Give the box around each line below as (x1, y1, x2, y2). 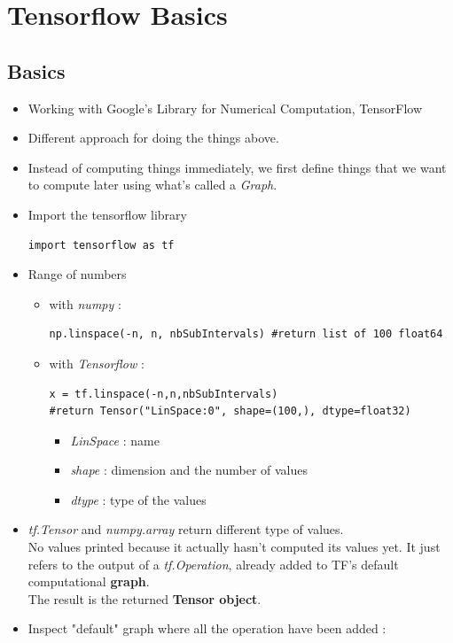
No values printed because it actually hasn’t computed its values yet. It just (27, 538, 441, 556)
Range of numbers (27, 265, 127, 283)
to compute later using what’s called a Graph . (27, 175, 277, 194)
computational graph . (27, 572, 150, 591)
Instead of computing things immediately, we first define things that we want (27, 158, 447, 176)
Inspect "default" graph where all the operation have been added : (27, 619, 387, 638)
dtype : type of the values (70, 490, 207, 508)
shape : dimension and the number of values (70, 461, 309, 479)
